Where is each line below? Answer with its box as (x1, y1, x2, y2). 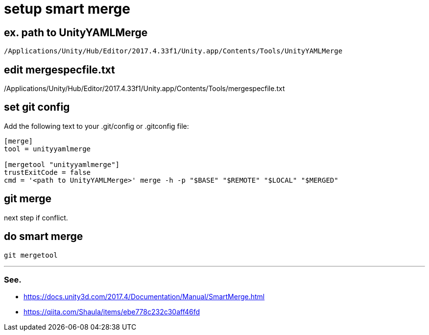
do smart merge (4, 230, 83, 243)
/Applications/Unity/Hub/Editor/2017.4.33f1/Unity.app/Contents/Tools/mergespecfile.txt (4, 84, 285, 93)
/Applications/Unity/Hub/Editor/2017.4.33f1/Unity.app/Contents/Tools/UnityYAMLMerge (4, 47, 343, 55)
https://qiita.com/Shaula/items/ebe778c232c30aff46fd (24, 308, 200, 316)
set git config (4, 101, 70, 114)
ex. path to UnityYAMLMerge (4, 26, 148, 39)
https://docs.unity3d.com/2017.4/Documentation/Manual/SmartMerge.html (24, 292, 265, 301)
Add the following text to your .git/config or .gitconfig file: (4, 121, 189, 130)
